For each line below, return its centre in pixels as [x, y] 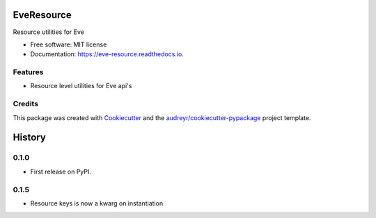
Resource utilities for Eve [49, 32]
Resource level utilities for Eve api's [81, 86]
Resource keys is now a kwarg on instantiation [97, 203]
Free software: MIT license [69, 44]
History [30, 138]
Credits [25, 104]
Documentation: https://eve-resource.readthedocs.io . [107, 54]
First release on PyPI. [61, 171]
